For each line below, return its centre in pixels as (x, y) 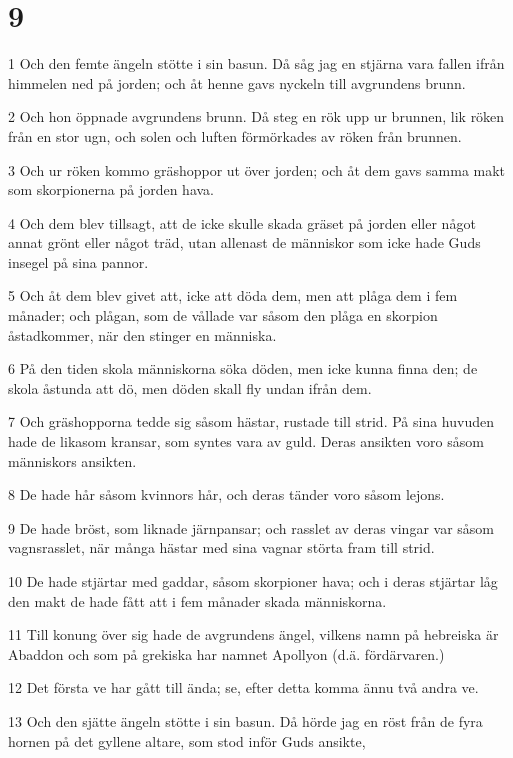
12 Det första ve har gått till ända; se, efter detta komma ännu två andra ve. (243, 687)
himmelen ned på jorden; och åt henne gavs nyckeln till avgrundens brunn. (237, 82)
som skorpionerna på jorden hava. (111, 189)
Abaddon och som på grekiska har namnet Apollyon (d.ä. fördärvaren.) (226, 653)
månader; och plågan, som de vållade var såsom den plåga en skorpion (223, 315)
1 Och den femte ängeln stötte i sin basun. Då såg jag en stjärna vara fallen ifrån (256, 63)
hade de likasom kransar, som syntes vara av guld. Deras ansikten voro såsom (246, 441)
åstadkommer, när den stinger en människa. (142, 334)
